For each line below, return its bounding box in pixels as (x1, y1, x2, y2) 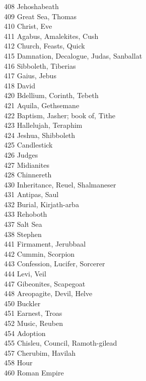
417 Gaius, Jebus (4, 70, 56, 81)
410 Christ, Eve (4, 21, 52, 31)
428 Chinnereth (4, 169, 52, 180)
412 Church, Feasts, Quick (4, 40, 85, 51)
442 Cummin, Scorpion (4, 248, 75, 259)
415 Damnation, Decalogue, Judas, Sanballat (4, 50, 142, 61)
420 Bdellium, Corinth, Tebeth (4, 90, 99, 101)
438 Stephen (4, 228, 42, 239)
